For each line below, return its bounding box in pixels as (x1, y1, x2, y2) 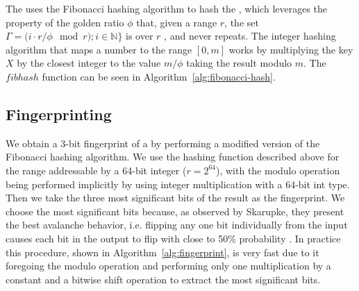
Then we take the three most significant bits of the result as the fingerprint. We (6, 190, 345, 205)
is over (126, 28, 153, 43)
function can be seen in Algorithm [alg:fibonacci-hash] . (42, 69, 276, 83)
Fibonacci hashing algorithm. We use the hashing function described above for (6, 149, 340, 164)
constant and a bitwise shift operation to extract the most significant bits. (6, 272, 321, 286)
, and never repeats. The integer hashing (164, 28, 336, 43)
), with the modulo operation (216, 163, 340, 177)
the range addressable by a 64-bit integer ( (6, 163, 187, 177)
